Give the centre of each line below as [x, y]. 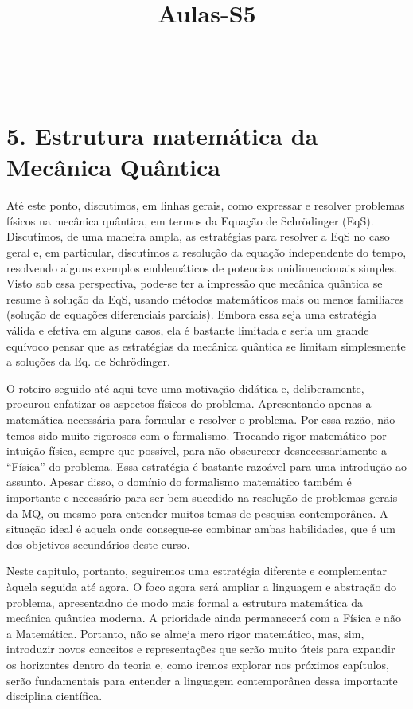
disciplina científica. [55, 696]
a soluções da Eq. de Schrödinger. [88, 361]
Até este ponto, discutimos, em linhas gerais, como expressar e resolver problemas [206, 205]
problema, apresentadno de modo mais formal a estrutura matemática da [185, 602]
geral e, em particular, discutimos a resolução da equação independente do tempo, [206, 252]
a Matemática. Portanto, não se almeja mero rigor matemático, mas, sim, [185, 633]
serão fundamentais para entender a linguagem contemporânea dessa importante [202, 680]
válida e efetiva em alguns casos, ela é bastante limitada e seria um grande [188, 330]
